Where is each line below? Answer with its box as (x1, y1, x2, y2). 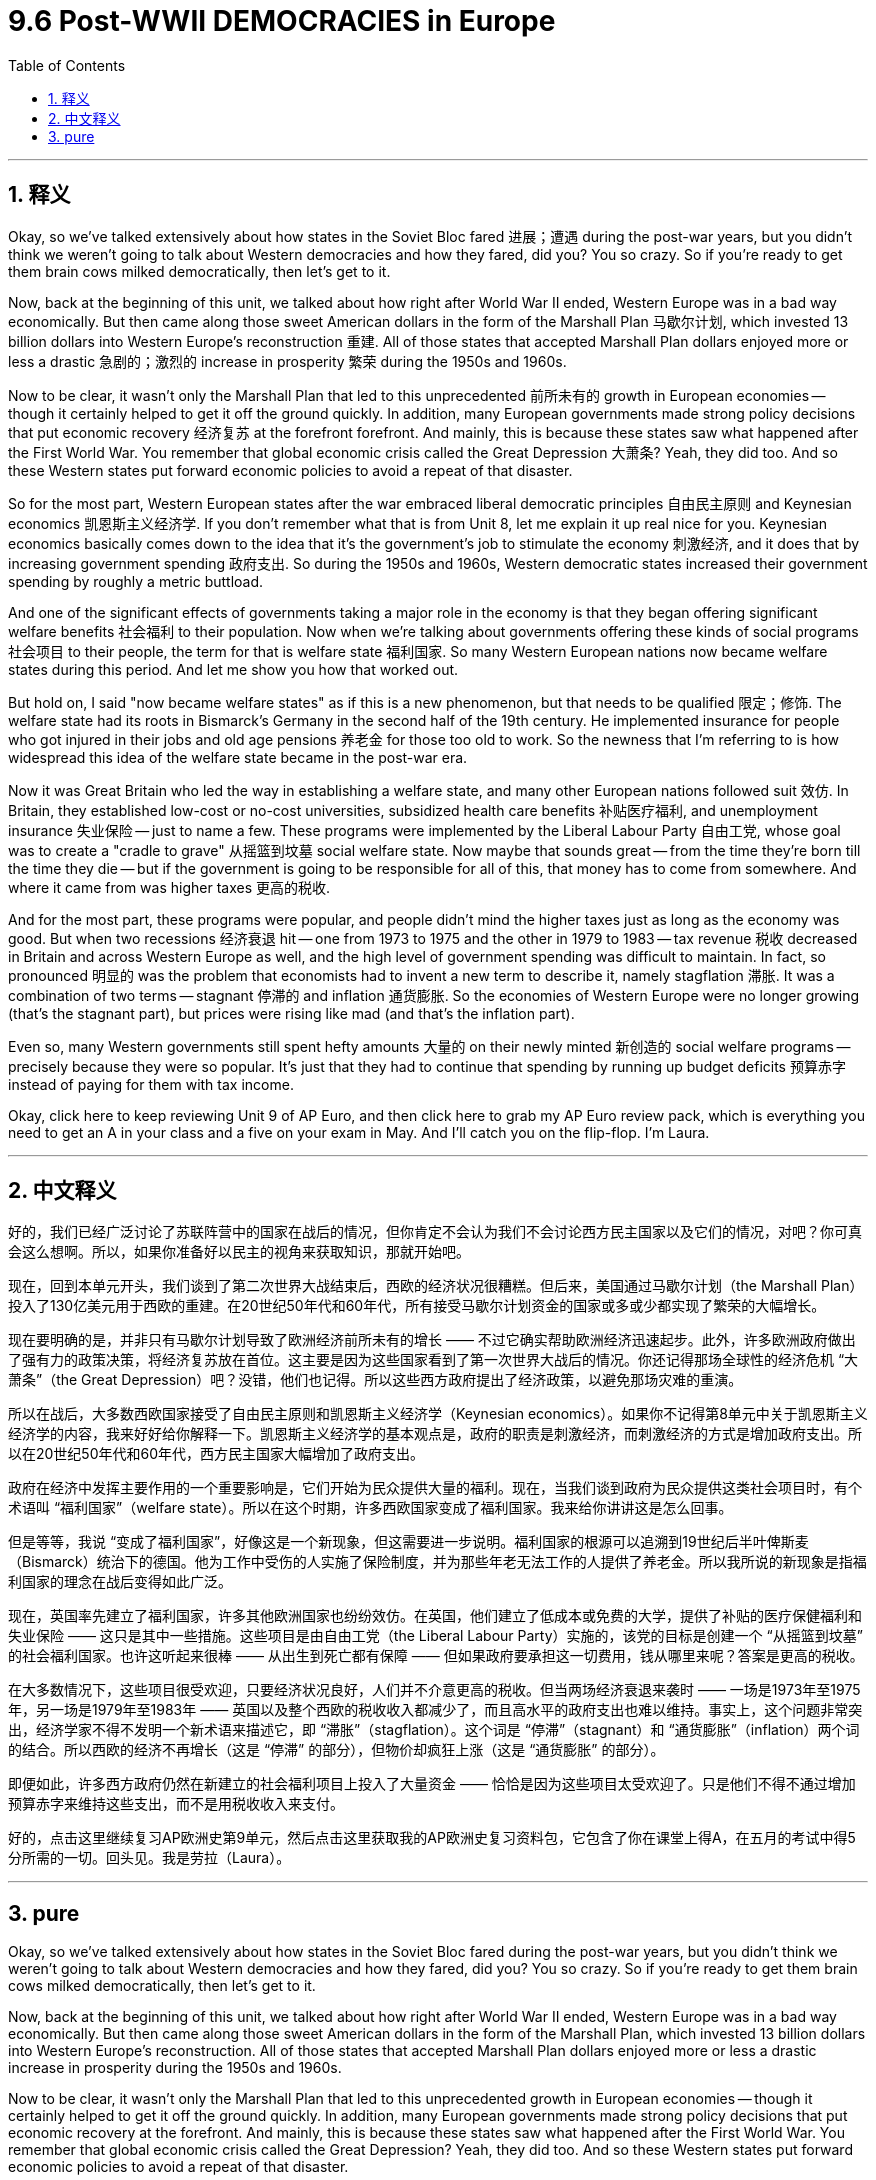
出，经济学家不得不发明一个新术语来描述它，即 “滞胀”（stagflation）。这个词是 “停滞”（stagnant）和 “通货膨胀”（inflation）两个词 (8, 1721, 860, 1739)
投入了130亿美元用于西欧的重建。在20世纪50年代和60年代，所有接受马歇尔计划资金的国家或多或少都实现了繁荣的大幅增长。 (8, 1297, 826, 1315)
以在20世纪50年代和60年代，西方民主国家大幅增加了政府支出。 (8, 1445, 425, 1463)
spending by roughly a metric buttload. (8, 572, 264, 590)
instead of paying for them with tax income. (8, 1075, 294, 1093)
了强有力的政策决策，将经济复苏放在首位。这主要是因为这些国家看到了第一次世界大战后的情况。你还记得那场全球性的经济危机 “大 (8, 1351, 859, 1369)
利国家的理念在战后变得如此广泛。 (8, 1573, 232, 1591)
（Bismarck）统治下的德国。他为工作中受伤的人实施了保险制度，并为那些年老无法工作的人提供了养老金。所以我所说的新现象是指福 (8, 1553, 867, 1571)
